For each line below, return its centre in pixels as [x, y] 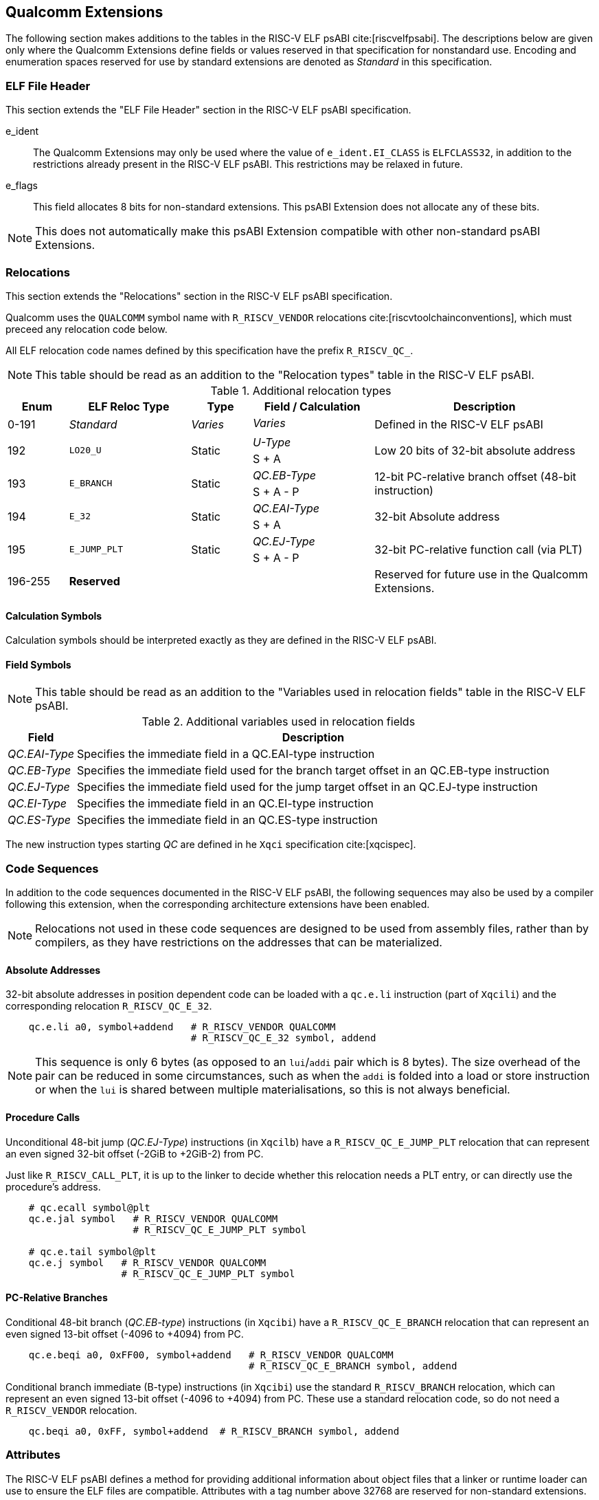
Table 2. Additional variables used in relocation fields [279, 722]
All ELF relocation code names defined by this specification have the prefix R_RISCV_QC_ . [210, 350]
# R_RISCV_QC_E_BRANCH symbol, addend [353, 1366]
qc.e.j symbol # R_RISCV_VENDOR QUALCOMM [147, 1262]
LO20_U [85, 450]
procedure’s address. [53, 1186]
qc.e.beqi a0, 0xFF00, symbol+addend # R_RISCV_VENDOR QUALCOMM [211, 1355]
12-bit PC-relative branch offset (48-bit [475, 476]
